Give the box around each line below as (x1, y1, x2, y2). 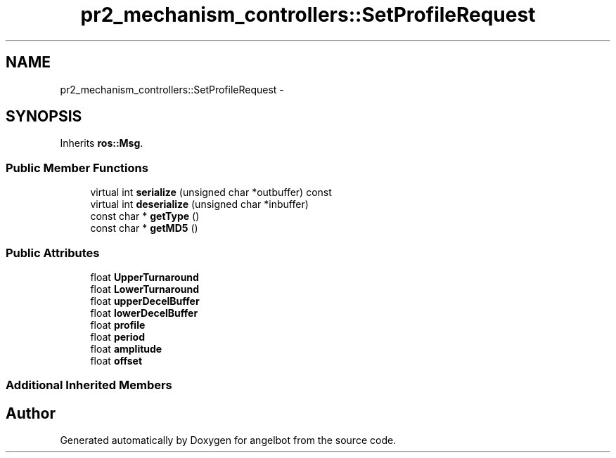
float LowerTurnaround (90, 282, 200, 295)
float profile (90, 318, 146, 331)
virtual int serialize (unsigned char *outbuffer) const (90, 186, 332, 199)
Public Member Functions (6, 160, 148, 175)
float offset (90, 354, 143, 367)
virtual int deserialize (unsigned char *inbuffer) (90, 198, 309, 211)
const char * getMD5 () (90, 222, 198, 235)
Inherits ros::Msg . (60, 137, 143, 150)
